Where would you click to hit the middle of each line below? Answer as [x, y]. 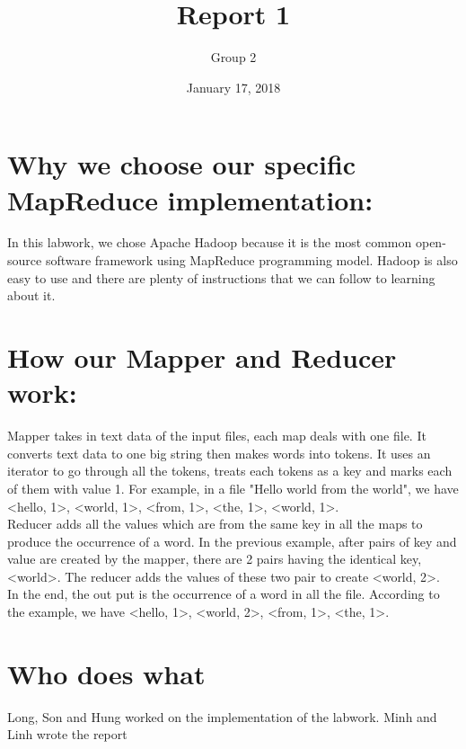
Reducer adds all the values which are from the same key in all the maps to [215, 524]
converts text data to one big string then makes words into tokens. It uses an [219, 453]
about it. [31, 295]
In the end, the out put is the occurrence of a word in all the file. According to [224, 594]
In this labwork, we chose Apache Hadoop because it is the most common [210, 242]
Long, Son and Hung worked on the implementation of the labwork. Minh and [222, 716]
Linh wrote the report [67, 734]
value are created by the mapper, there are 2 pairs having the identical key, [215, 559]
